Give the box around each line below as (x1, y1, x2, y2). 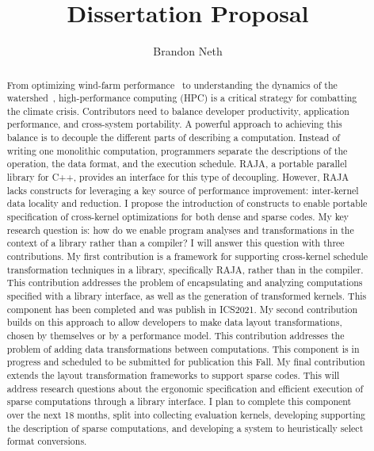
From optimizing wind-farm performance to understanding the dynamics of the (6, 78, 338, 91)
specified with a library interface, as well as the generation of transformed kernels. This (6, 289, 367, 303)
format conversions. (6, 434, 87, 448)
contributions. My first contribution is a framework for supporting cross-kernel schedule (6, 250, 368, 263)
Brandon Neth (153, 43, 223, 59)
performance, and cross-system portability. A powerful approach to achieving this (6, 117, 342, 131)
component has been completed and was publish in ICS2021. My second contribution (6, 302, 358, 315)
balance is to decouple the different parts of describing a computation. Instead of (6, 131, 340, 144)
